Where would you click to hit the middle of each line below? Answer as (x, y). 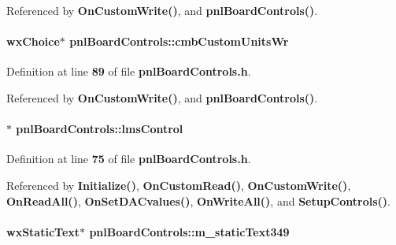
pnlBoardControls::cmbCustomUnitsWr (179, 41)
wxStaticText (43, 231)
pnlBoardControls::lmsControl (100, 129)
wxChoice (33, 41)
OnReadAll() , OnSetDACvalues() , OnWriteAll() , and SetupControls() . (198, 200)
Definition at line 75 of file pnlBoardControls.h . (129, 159)
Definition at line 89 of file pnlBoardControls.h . (129, 71)
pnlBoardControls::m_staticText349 (189, 231)
